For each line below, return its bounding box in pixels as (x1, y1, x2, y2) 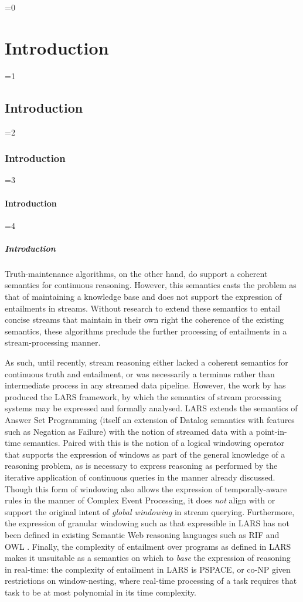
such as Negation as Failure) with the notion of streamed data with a (5, 425, 254, 437)
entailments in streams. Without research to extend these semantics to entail (5, 302, 280, 314)
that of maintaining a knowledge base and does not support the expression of (5, 290, 282, 303)
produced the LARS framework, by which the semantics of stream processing (5, 390, 281, 403)
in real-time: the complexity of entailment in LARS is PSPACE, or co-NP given (5, 563, 291, 575)
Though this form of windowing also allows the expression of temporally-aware (5, 482, 287, 495)
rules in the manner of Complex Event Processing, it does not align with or (5, 494, 275, 506)
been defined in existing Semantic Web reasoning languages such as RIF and (5, 528, 280, 540)
